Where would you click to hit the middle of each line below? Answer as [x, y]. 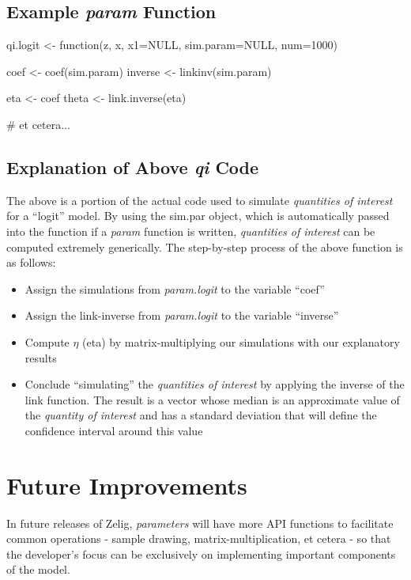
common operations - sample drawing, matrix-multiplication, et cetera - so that [199, 538]
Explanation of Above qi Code [133, 167]
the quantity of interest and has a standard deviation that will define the [201, 415]
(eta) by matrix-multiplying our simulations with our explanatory [241, 341]
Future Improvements [127, 485]
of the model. [38, 569]
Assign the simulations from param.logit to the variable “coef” [175, 288]
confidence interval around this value [114, 430]
